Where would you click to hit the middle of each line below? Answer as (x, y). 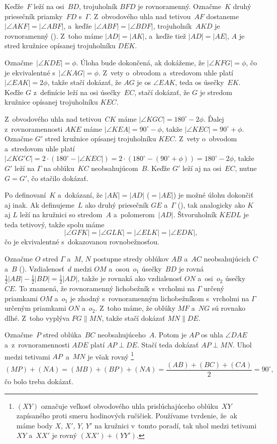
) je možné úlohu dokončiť (213, 195)
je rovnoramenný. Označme (180, 6)
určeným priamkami (35, 308)
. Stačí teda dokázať (168, 345)
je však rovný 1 (111, 356)
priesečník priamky (34, 16)
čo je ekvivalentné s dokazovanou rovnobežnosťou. (82, 242)
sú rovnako (228, 308)
